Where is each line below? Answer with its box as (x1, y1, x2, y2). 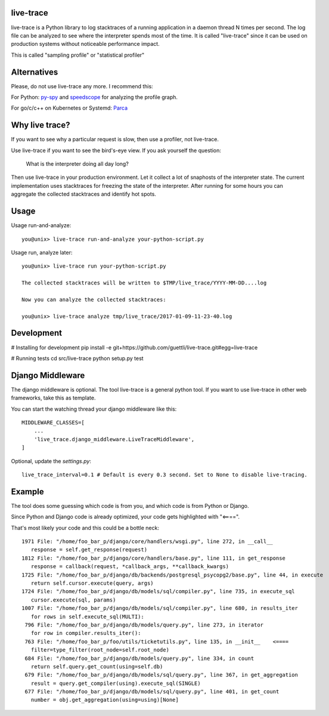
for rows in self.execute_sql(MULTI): (30, 613, 144, 620)
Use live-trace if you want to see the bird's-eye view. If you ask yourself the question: (11, 147, 222, 154)
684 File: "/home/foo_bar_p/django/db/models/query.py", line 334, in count (24, 655, 254, 662)
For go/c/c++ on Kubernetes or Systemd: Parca (11, 104, 128, 111)
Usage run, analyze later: (11, 249, 73, 256)
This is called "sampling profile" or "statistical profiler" (11, 51, 145, 58)
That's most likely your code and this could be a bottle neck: (11, 524, 159, 531)
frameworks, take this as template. (11, 394, 96, 402)
